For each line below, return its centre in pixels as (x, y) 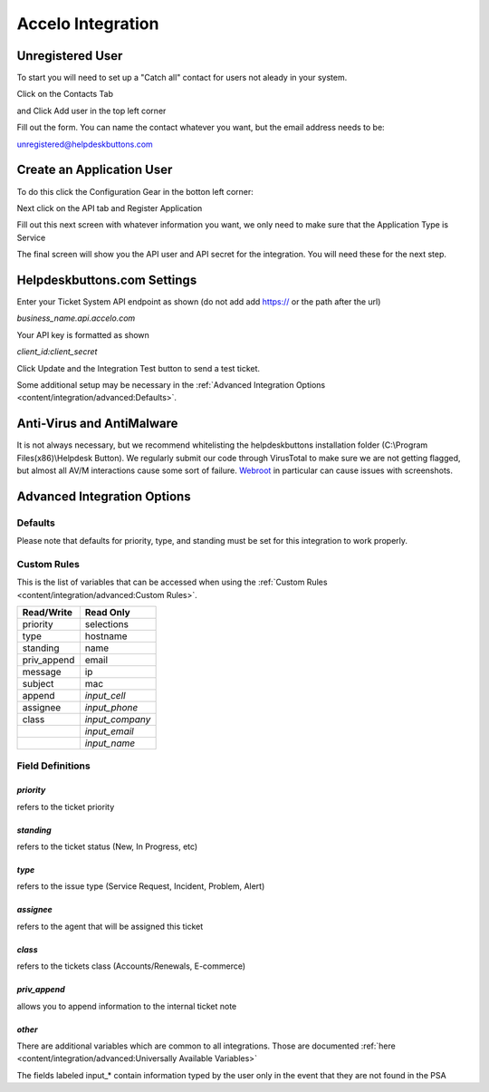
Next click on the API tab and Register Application (110, 208)
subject (38, 684)
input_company (118, 720)
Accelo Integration (88, 24)
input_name (110, 743)
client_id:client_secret (57, 352)
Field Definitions (53, 766)
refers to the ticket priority (66, 807)
